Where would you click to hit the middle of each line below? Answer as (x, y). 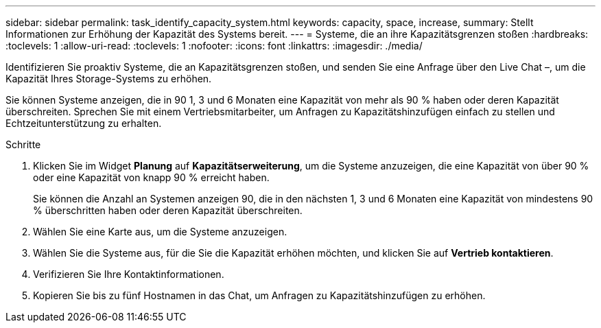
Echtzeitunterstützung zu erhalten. (84, 123)
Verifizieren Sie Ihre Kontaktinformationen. (129, 274)
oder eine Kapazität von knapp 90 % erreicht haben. (151, 177)
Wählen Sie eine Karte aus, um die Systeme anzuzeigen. (160, 232)
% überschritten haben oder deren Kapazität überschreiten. (168, 210)
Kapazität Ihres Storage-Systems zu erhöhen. (109, 79)
